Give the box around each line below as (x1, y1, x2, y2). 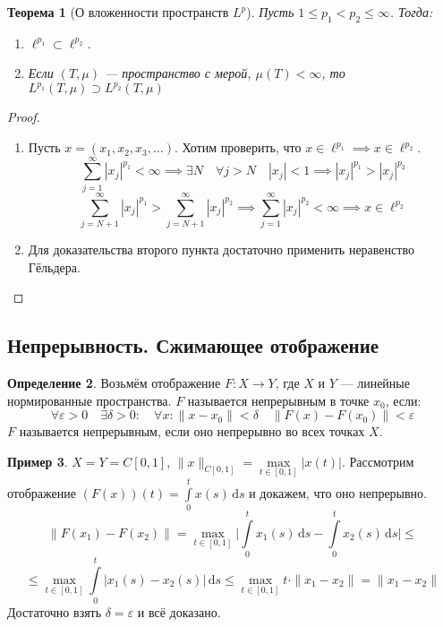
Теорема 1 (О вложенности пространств (7, 3, 229, 21)
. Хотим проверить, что (174, 138, 302, 157)
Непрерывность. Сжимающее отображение (7, 331, 379, 359)
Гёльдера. (28, 257, 81, 276)
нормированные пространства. (7, 391, 172, 409)
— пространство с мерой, (105, 64, 251, 82)
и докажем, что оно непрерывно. (249, 483, 428, 502)
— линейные (340, 373, 410, 391)
